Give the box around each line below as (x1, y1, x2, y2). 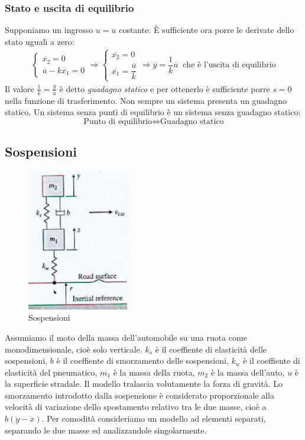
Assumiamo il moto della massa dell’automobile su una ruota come (5, 331, 247, 343)
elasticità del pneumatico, (5, 366, 98, 378)
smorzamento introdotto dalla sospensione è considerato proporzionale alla (5, 389, 274, 401)
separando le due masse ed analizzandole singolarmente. (5, 423, 207, 436)
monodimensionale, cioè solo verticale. (5, 343, 142, 355)
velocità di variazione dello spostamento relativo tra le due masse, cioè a (5, 400, 267, 413)
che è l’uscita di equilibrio (183, 61, 276, 70)
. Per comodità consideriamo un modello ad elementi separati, (41, 412, 266, 425)
